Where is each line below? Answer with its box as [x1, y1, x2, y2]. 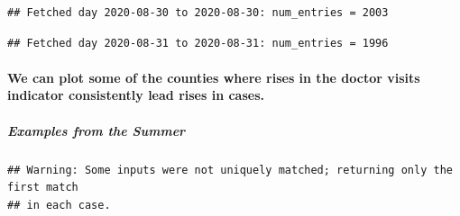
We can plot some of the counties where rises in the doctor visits [7, 67, 420, 86]
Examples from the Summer [7, 121, 186, 139]
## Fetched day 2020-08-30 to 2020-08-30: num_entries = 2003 [7, 6, 389, 19]
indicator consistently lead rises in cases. [7, 85, 264, 104]
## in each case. [7, 198, 111, 211]
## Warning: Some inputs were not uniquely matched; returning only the [7, 163, 453, 176]
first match [7, 181, 78, 194]
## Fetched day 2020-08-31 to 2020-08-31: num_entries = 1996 [7, 36, 389, 49]
